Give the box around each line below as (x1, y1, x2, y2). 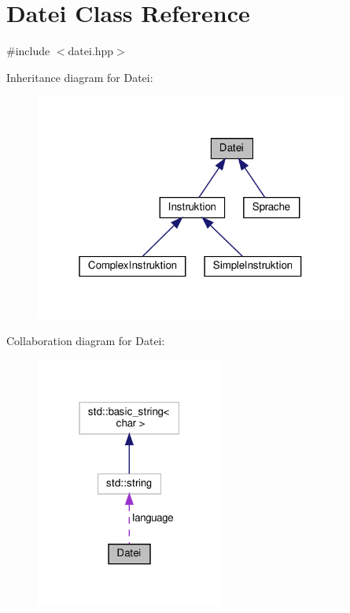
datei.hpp (68, 43, 114, 59)
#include (6, 43, 50, 59)
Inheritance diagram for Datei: (6, 69, 153, 85)
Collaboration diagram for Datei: (6, 333, 165, 349)
